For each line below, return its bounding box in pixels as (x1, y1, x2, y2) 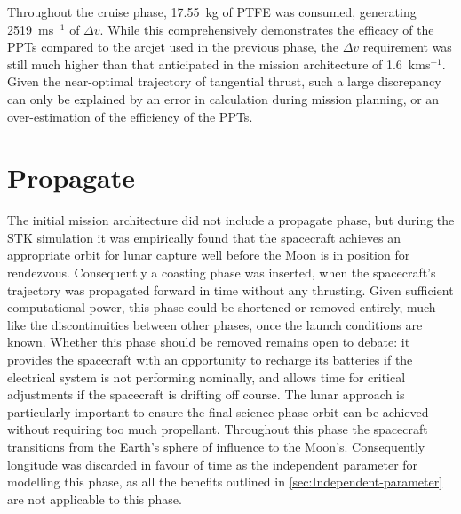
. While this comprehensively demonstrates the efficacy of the (99, 20, 434, 38)
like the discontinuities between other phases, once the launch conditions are (7, 315, 423, 333)
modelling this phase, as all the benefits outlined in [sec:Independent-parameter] (7, 472, 443, 491)
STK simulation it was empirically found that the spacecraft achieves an (7, 228, 401, 246)
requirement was (362, 37, 452, 56)
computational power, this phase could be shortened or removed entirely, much (7, 298, 436, 317)
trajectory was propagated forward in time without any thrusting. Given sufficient (7, 280, 454, 299)
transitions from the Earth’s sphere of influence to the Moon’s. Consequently (7, 438, 425, 455)
